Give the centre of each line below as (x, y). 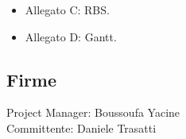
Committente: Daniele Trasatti (81, 127)
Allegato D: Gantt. (71, 36)
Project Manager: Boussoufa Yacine (93, 112)
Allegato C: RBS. (67, 10)
